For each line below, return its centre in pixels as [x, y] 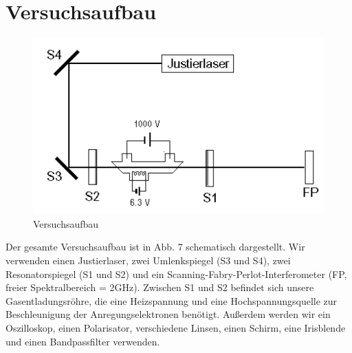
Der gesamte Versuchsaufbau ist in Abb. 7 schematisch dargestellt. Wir [155, 247]
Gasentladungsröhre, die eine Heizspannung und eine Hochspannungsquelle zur [172, 300]
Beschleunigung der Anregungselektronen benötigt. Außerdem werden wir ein [168, 314]
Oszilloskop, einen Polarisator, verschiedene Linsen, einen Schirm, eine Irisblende [176, 327]
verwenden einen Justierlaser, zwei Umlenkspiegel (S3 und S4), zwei [148, 260]
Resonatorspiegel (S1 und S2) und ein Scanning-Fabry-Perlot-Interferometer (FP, [176, 274]
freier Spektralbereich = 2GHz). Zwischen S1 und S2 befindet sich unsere [160, 287]
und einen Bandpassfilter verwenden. [83, 341]
